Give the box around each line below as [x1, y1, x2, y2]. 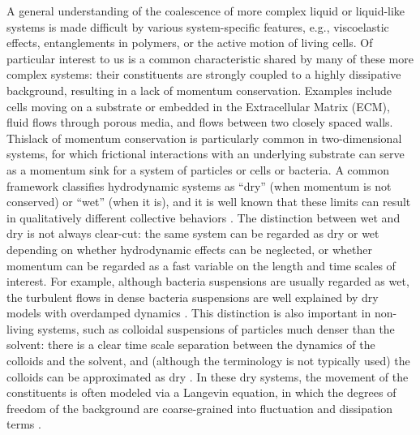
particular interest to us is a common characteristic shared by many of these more [6, 50, 414, 67]
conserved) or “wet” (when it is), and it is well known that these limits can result [6, 193, 411, 210]
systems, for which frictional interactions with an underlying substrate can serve [6, 145, 405, 162]
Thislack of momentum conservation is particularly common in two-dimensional [6, 129, 402, 146]
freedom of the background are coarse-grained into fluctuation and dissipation [6, 399, 393, 416]
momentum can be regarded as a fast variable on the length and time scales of [6, 256, 396, 273]
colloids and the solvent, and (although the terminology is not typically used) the [6, 352, 410, 369]
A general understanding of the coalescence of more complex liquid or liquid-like [6, 2, 405, 19]
